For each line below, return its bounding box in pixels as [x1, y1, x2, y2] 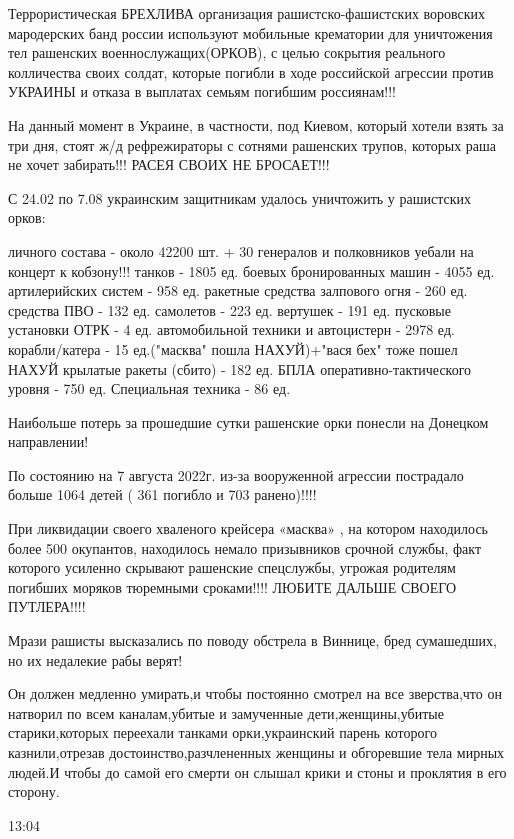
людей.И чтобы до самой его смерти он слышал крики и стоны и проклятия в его [8, 761, 507, 782]
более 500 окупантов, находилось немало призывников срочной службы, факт [8, 537, 482, 558]
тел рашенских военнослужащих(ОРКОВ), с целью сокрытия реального [8, 42, 446, 63]
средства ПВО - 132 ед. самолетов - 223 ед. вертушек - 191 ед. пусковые [8, 299, 451, 320]
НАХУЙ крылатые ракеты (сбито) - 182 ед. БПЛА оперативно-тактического [8, 358, 472, 379]
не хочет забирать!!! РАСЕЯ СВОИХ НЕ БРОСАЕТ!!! [8, 154, 330, 175]
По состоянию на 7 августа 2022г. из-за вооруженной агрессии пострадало [8, 464, 464, 485]
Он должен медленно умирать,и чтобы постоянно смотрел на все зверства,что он [8, 683, 502, 704]
